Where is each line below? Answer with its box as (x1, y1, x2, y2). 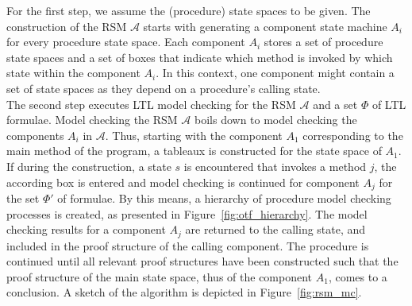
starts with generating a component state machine (143, 17, 387, 34)
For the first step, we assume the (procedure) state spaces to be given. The (6, 2, 371, 18)
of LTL (372, 95, 406, 112)
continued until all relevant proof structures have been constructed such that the (6, 253, 399, 269)
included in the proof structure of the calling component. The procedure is (6, 237, 369, 254)
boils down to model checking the (194, 111, 357, 128)
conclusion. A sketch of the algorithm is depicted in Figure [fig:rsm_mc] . (6, 284, 362, 300)
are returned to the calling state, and (185, 221, 366, 238)
